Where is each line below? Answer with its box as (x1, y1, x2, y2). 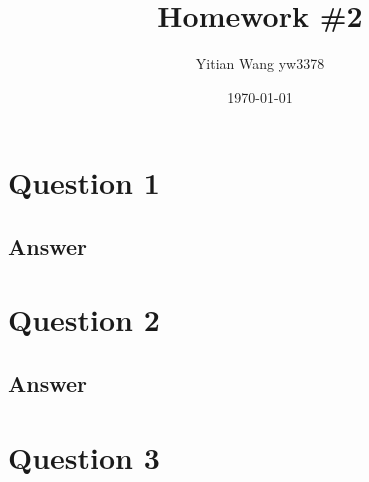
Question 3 (8, 436, 160, 477)
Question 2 (8, 299, 160, 340)
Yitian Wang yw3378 (195, 53, 325, 74)
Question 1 (8, 162, 160, 203)
